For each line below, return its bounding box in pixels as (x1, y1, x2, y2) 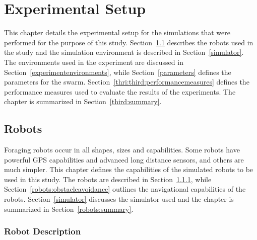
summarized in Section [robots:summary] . (4, 203, 134, 214)
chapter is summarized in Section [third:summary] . (4, 96, 162, 107)
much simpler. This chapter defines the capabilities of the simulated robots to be (4, 164, 253, 175)
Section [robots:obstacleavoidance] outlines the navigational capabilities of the (4, 184, 246, 194)
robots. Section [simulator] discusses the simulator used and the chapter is (4, 194, 234, 204)
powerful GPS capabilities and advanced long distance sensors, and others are (4, 154, 244, 165)
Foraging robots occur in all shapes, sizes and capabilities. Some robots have (4, 144, 240, 155)
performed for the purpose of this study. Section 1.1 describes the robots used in (4, 37, 253, 47)
